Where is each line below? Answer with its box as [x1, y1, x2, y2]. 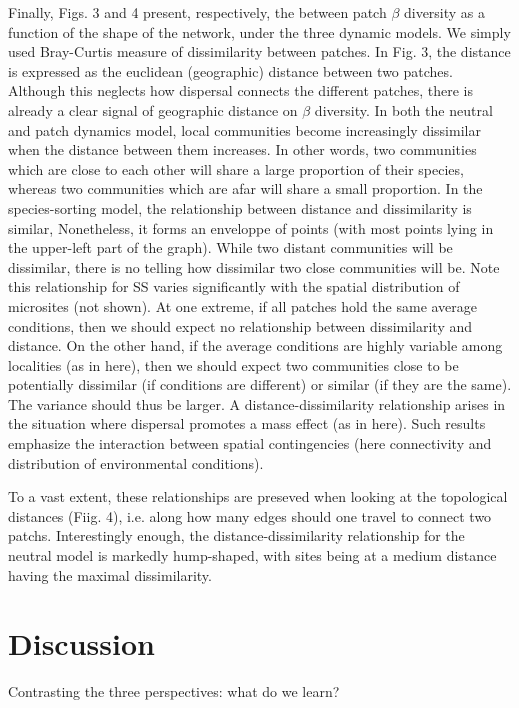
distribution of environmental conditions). [8, 452, 264, 473]
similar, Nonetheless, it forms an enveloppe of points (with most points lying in [8, 217, 494, 238]
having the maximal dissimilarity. [8, 564, 212, 585]
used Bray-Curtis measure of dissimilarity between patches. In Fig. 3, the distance [8, 41, 511, 62]
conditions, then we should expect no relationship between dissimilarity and [8, 315, 473, 336]
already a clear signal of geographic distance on [8, 99, 298, 120]
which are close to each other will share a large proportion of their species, [8, 158, 464, 179]
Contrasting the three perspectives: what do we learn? [8, 681, 340, 702]
